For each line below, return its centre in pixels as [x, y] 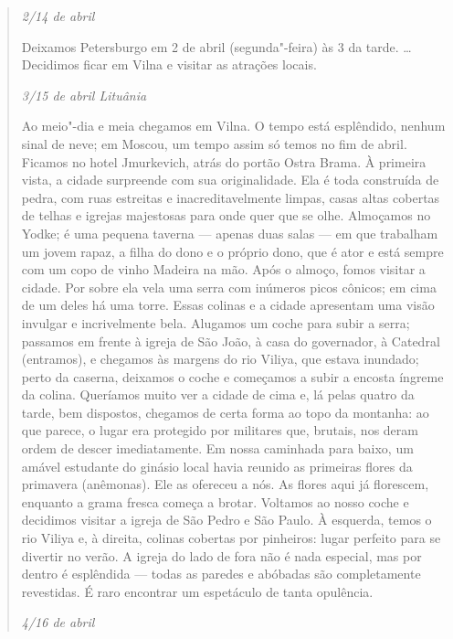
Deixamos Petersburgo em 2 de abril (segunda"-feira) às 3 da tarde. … [216, 46]
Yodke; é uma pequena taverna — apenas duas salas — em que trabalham [230, 233]
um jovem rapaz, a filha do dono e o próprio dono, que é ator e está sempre [232, 251]
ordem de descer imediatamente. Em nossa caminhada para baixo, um [217, 448]
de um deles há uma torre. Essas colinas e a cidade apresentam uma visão [228, 305]
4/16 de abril [58, 622]
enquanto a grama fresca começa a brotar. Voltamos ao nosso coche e [215, 501]
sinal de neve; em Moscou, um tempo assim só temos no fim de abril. [214, 143]
